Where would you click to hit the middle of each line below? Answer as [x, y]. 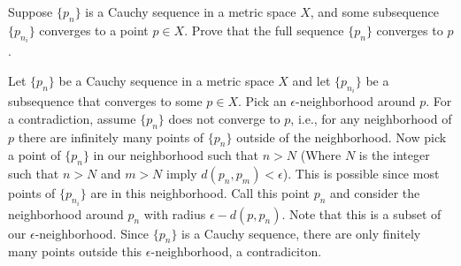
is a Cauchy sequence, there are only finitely [301, 233]
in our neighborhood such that [176, 155]
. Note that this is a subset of [361, 213]
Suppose [31, 11]
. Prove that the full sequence [264, 30]
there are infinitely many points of [111, 137]
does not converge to [224, 118]
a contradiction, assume [72, 118]
